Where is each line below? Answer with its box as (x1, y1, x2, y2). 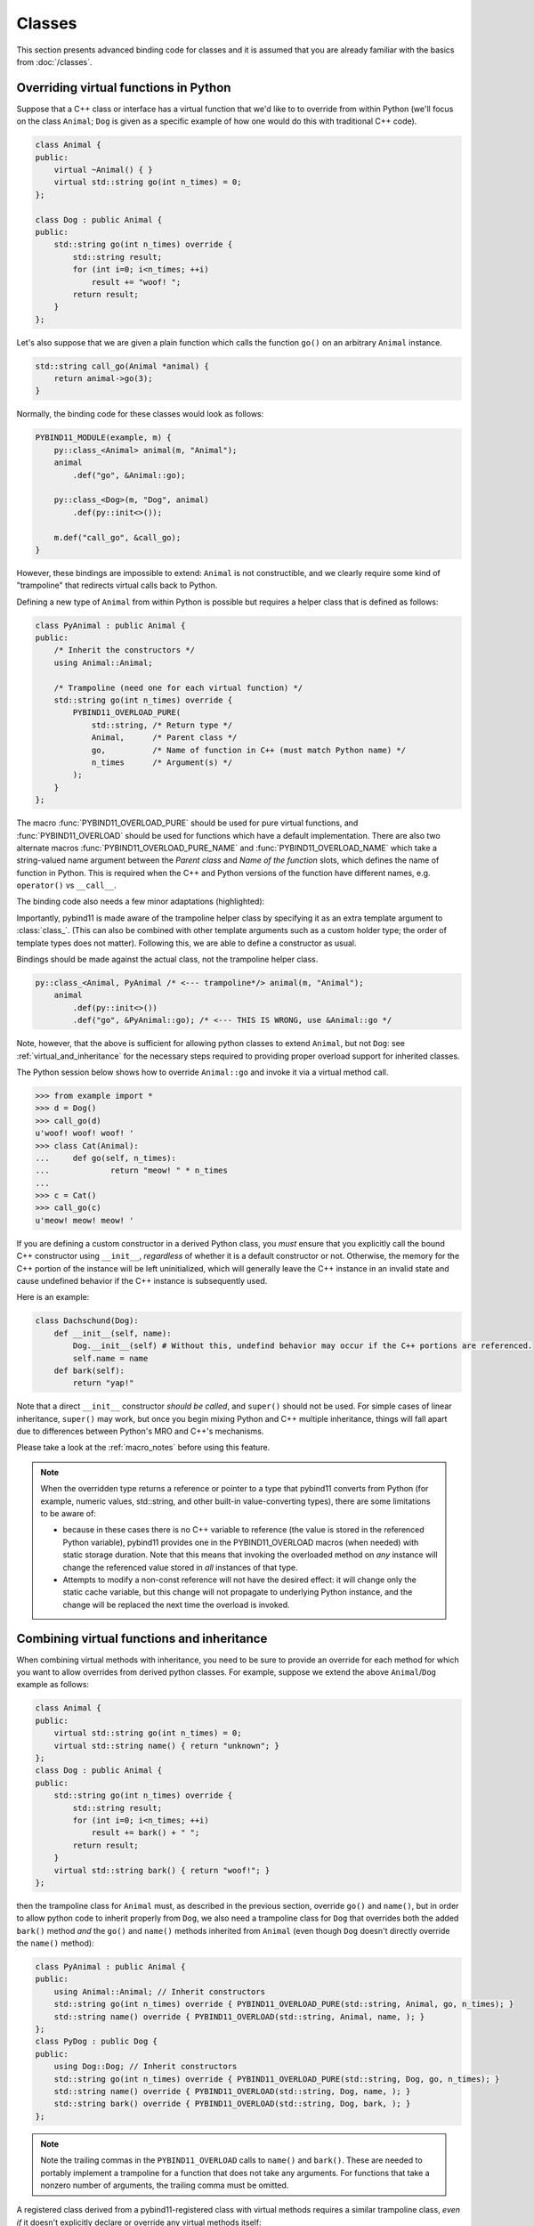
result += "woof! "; (91, 277, 182, 287)
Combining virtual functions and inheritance (16, 1630, 268, 1646)
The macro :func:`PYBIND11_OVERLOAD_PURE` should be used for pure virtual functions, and (16, 817, 359, 828)
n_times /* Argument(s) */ (91, 757, 233, 768)
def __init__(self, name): (53, 1328, 173, 1338)
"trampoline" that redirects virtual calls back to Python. (16, 580, 218, 591)
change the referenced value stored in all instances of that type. (62, 1562, 298, 1572)
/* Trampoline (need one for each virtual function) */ (53, 682, 303, 693)
